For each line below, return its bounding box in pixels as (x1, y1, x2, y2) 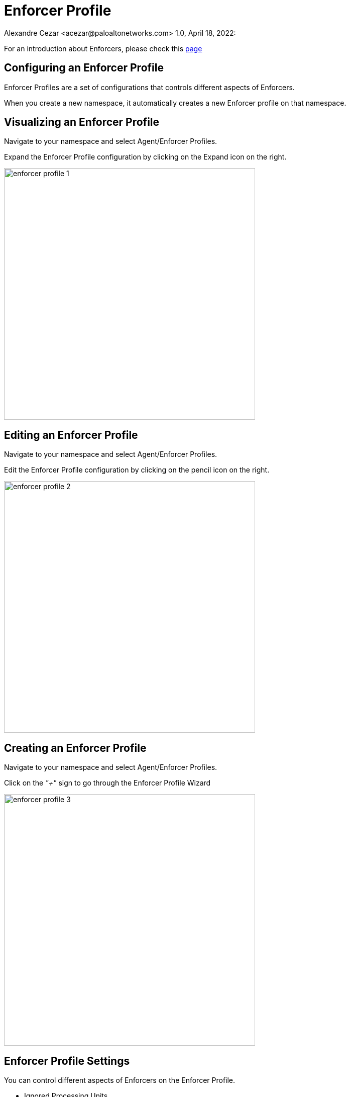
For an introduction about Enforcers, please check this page (4, 44, 202, 53)
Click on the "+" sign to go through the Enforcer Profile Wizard (4, 778, 211, 788)
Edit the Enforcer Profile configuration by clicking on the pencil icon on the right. (4, 465, 270, 475)
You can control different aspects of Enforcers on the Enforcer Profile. (4, 1075, 236, 1084)
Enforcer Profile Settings (4, 1054, 130, 1067)
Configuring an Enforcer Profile (4, 61, 164, 74)
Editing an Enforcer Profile (4, 428, 138, 441)
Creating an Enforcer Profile (4, 741, 147, 754)
